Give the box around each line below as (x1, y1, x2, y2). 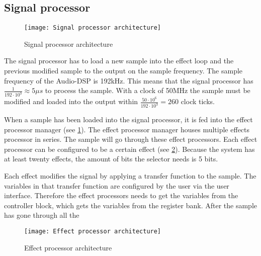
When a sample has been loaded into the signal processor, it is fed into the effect (4, 114, 253, 125)
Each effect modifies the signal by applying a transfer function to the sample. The (4, 170, 256, 181)
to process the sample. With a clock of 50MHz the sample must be (45, 85, 250, 96)
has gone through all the (4, 210, 79, 220)
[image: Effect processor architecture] (24, 228, 161, 235)
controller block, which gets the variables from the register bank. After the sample (4, 200, 257, 210)
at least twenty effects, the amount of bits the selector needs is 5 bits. (4, 153, 218, 164)
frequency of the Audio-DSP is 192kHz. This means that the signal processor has (4, 75, 253, 86)
